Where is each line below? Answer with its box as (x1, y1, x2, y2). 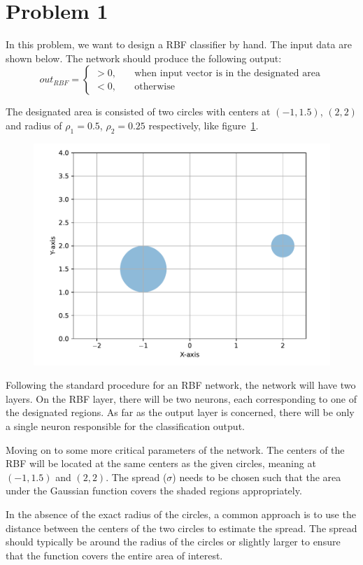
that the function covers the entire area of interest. (6, 548, 223, 562)
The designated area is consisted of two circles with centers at (6, 104, 271, 119)
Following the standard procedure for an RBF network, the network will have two (6, 378, 356, 392)
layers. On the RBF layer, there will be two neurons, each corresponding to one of (6, 391, 357, 406)
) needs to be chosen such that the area (172, 469, 341, 484)
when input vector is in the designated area (134, 68, 320, 78)
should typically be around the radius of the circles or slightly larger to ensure (6, 534, 341, 549)
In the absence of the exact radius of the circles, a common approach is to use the (6, 507, 356, 522)
